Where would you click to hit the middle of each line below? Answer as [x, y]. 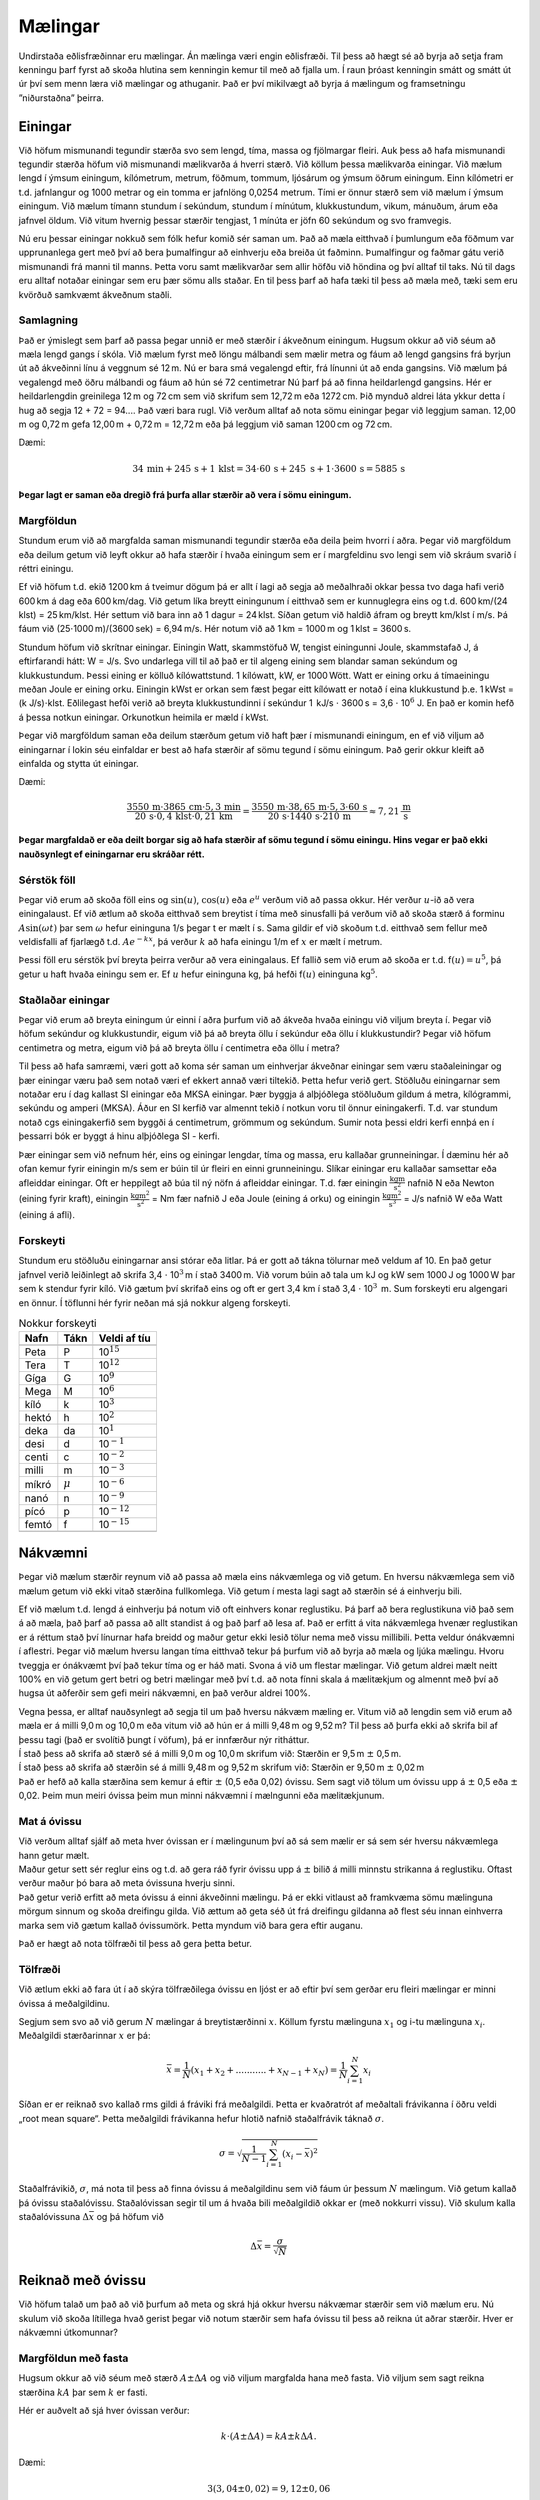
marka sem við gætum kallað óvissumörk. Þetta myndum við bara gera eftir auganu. [191, 1925]
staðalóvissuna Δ [54, 2216]
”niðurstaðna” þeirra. [61, 97]
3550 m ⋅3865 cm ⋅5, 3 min [184, 806]
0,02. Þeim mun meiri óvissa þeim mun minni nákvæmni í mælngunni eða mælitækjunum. [201, 1796]
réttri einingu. [46, 568]
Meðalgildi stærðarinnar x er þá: [84, 2036]
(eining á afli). [46, 1215]
